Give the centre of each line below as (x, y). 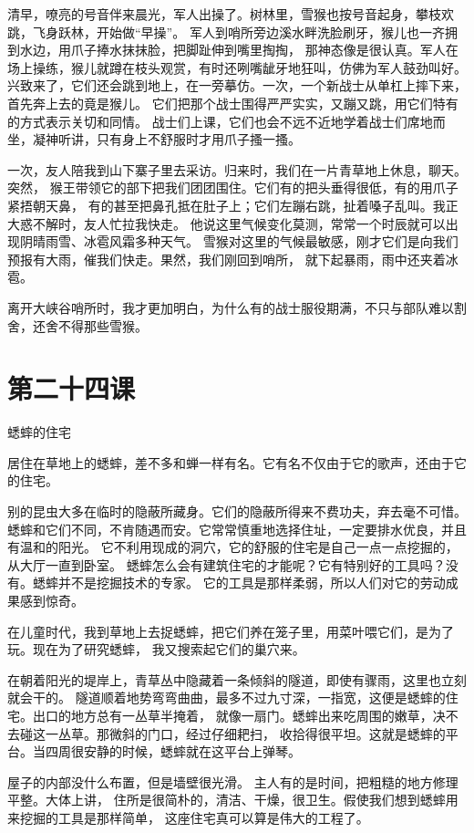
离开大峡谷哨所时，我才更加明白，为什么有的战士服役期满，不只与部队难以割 (237, 307)
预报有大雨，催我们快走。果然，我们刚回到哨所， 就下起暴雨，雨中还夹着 (227, 259)
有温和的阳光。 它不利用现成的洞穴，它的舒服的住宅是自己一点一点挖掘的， (233, 547)
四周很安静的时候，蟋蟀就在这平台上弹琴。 (173, 751)
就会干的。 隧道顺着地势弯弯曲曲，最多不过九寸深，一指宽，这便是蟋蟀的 (227, 698)
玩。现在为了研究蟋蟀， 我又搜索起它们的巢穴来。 (156, 649)
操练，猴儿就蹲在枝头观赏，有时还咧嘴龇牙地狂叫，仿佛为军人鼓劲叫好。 (249, 67)
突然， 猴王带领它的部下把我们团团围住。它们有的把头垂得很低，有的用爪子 (233, 187)
